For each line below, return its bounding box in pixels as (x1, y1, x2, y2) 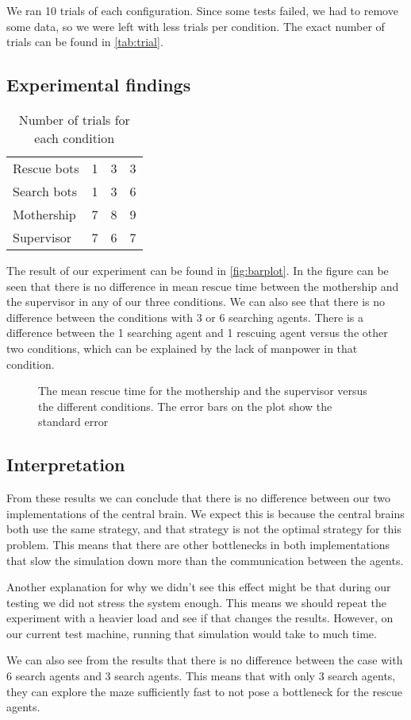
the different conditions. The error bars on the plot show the (38, 397, 332, 414)
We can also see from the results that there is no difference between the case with (6, 652, 403, 668)
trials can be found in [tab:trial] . (6, 33, 163, 50)
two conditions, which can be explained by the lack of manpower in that (6, 339, 358, 356)
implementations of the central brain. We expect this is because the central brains (6, 505, 405, 521)
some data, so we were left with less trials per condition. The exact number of (6, 17, 385, 34)
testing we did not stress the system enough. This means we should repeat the (6, 594, 387, 610)
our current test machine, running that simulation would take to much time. (6, 625, 377, 641)
